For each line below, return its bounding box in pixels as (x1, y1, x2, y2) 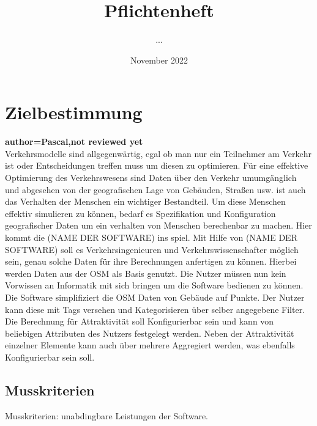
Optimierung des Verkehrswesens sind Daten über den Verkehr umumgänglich (5, 171, 297, 184)
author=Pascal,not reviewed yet (5, 135, 143, 148)
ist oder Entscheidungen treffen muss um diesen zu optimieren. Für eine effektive (5, 159, 308, 172)
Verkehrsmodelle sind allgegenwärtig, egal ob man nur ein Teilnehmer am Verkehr (5, 147, 311, 160)
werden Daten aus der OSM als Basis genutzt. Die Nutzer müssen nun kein (5, 266, 286, 279)
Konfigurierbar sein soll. (5, 350, 95, 363)
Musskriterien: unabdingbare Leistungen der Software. (5, 409, 209, 422)
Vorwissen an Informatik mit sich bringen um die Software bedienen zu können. (5, 279, 304, 292)
